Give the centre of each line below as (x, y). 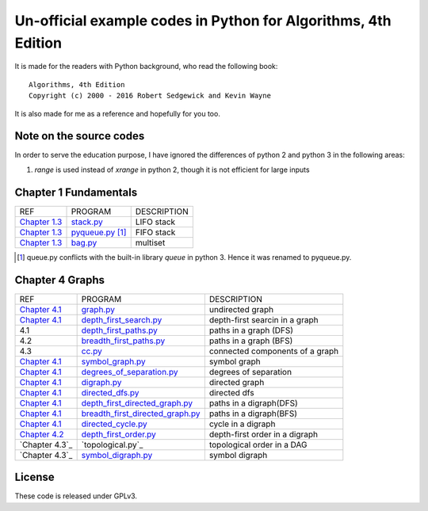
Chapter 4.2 (42, 434)
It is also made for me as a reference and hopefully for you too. (118, 113)
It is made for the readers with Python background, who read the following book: (146, 67)
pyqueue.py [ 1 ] (99, 232)
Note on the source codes (80, 136)
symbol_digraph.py (117, 455)
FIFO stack (155, 232)
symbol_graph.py (113, 361)
